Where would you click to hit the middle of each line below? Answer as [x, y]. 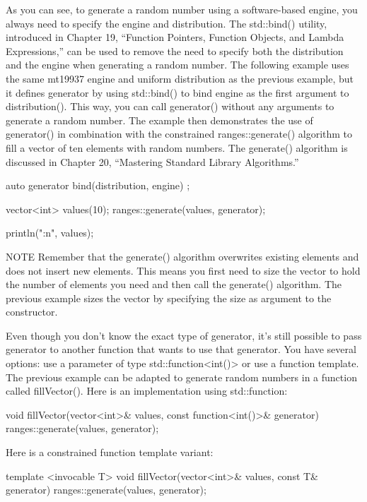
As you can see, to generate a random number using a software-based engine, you [182, 9]
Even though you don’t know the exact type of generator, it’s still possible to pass [184, 335]
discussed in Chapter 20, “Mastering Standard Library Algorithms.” [152, 161]
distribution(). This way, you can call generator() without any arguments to [170, 106]
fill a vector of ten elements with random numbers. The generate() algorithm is [177, 147]
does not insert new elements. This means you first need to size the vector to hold [183, 270]
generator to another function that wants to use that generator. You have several [181, 349]
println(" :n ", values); [50, 233]
